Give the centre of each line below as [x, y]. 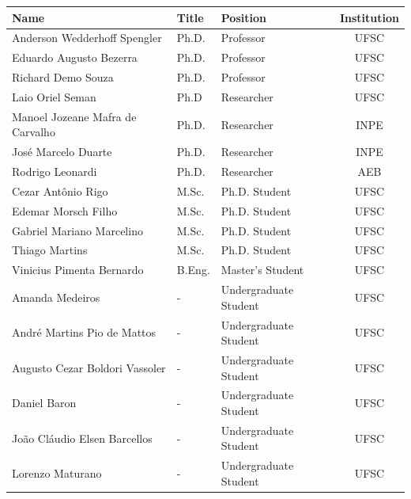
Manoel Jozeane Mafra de [74, 116]
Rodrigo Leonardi [55, 171]
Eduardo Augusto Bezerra [75, 57]
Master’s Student [262, 270]
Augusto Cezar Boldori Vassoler [89, 367]
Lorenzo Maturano [57, 473]
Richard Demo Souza [63, 77]
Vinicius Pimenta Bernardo [78, 270]
